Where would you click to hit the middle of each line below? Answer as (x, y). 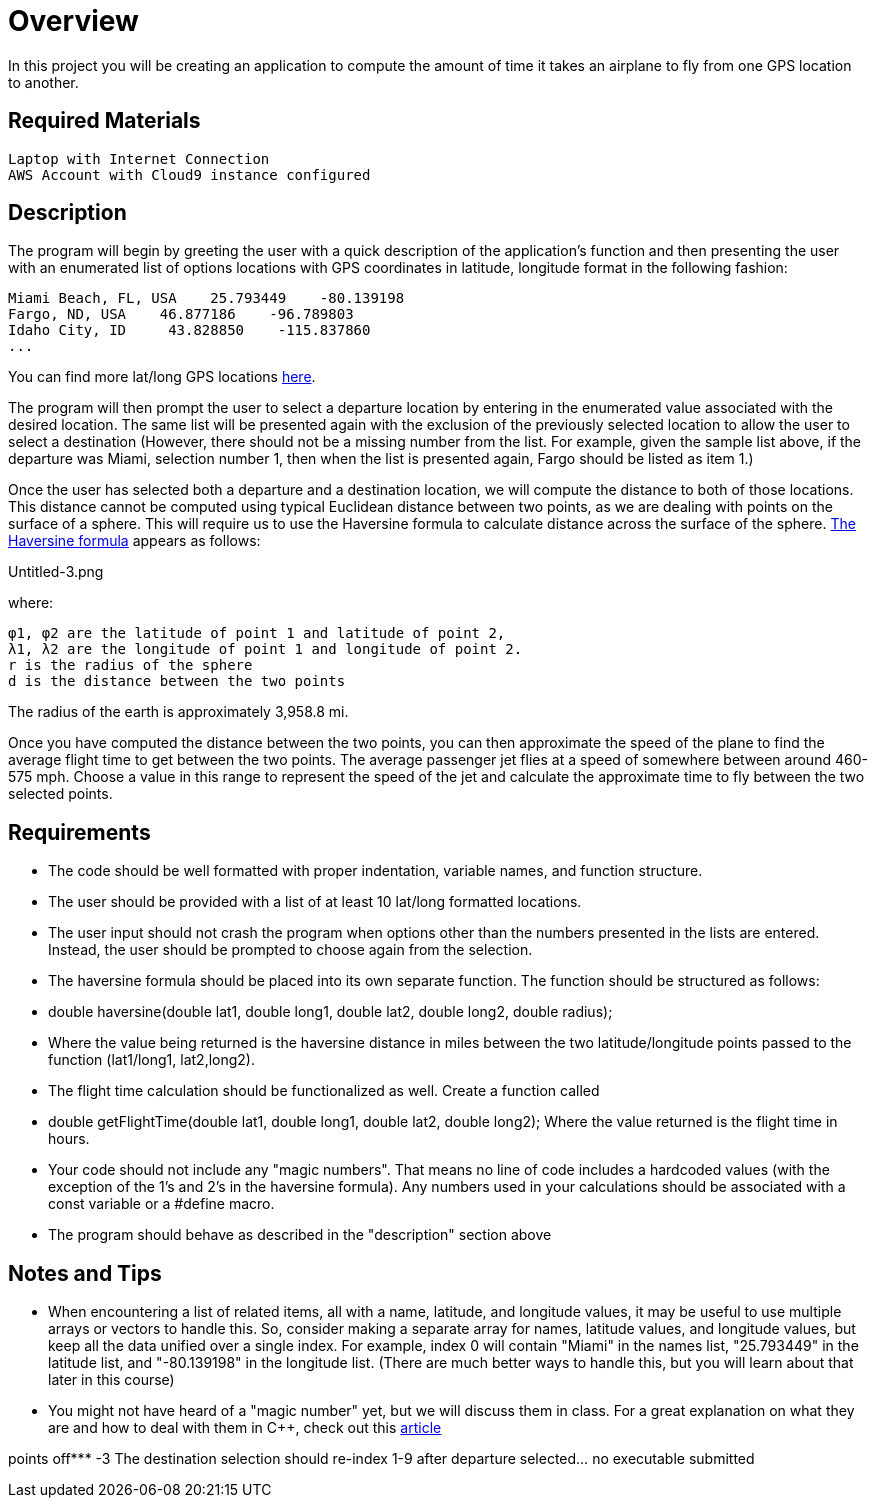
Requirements (79, 832)
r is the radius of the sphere (130, 665)
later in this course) (111, 1380)
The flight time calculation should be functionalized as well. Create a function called (324, 1091)
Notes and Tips (85, 1273)
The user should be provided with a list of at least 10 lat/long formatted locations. (315, 902)
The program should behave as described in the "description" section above (300, 1235)
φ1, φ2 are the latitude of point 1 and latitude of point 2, (257, 633)
